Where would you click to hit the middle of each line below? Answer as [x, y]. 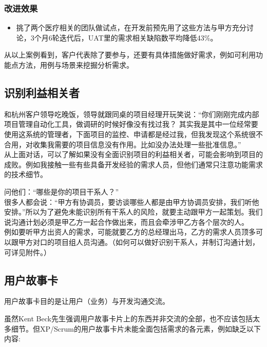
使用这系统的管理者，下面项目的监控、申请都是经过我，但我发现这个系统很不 [133, 134]
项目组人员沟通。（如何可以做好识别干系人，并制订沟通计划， [157, 242]
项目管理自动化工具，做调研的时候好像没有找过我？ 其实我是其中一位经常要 [131, 124]
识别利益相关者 [42, 92]
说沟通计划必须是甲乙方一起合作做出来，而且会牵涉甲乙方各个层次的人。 [126, 221]
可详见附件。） [27, 252]
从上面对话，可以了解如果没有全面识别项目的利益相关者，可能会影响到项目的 [133, 154]
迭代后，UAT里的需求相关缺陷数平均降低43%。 [138, 37]
